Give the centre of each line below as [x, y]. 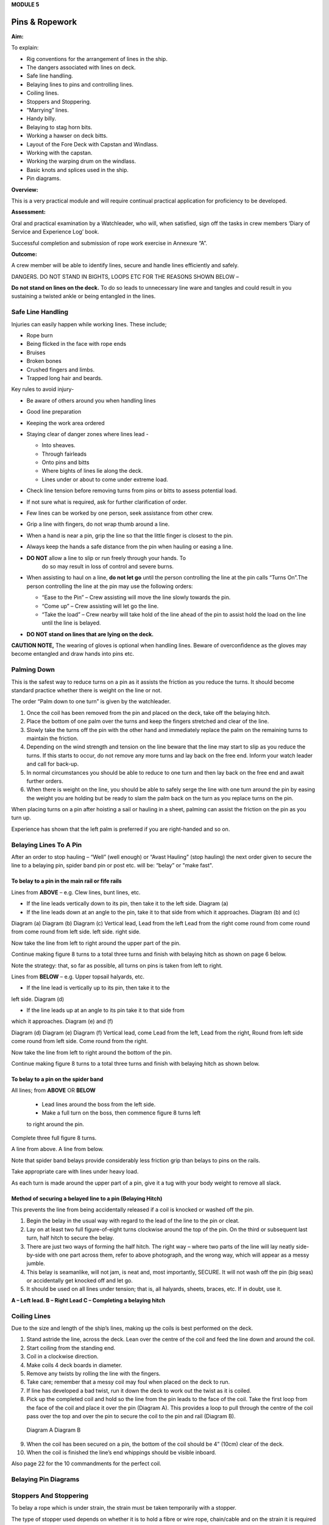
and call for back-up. [53, 764]
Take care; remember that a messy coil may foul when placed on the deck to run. [128, 1382]
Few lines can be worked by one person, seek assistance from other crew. [120, 513]
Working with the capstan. [59, 152]
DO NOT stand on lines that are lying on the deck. [90, 634]
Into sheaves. [58, 445]
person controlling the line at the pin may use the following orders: [110, 586]
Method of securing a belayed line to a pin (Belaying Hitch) [87, 1198]
